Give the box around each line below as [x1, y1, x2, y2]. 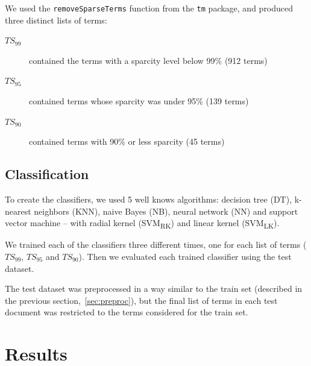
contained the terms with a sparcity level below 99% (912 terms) [29, 54, 268, 66]
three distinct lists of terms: [5, 13, 107, 26]
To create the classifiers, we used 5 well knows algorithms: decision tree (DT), [5, 193, 292, 206]
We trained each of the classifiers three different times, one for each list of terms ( [5, 238, 307, 251]
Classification [5, 165, 89, 183]
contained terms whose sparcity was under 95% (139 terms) [29, 95, 249, 107]
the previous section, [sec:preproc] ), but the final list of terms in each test [5, 294, 278, 306]
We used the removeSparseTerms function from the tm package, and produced [5, 2, 294, 14]
